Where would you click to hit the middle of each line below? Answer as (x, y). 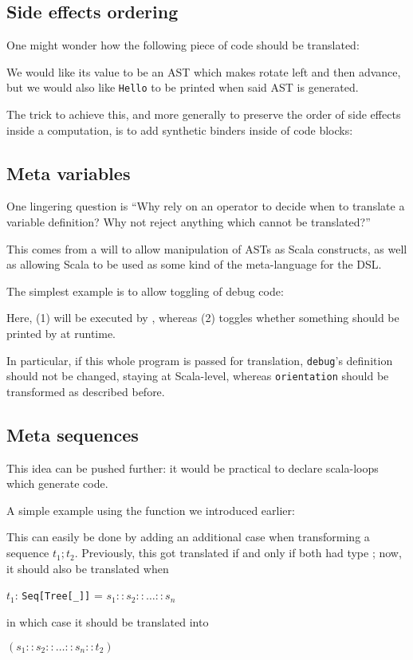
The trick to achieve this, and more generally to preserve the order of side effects (204, 114)
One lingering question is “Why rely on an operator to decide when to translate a (206, 206)
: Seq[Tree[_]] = (59, 595)
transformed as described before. (86, 391)
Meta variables (69, 173)
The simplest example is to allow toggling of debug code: (145, 291)
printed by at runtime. (61, 333)
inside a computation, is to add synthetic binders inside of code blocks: (180, 130)
